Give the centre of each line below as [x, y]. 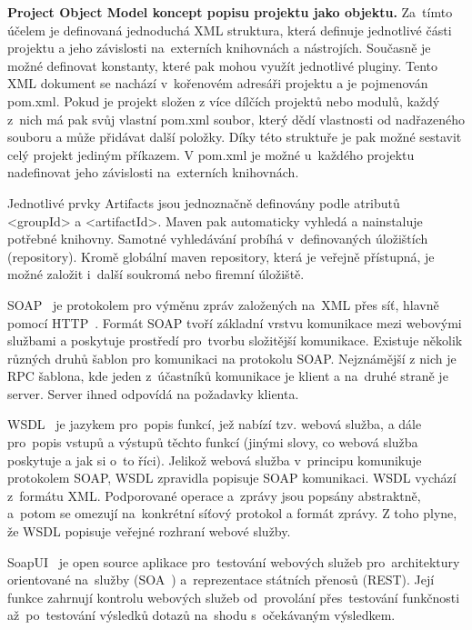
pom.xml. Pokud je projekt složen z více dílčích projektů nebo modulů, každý [224, 100]
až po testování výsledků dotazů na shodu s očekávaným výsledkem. [201, 615]
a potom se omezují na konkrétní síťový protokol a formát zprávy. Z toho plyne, [232, 513]
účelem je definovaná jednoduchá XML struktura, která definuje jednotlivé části [230, 30]
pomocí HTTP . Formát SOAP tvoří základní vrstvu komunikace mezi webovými [235, 322]
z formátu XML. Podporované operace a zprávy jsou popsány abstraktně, [214, 495]
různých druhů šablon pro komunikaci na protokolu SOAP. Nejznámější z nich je [232, 358]
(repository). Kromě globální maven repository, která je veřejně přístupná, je [221, 256]
